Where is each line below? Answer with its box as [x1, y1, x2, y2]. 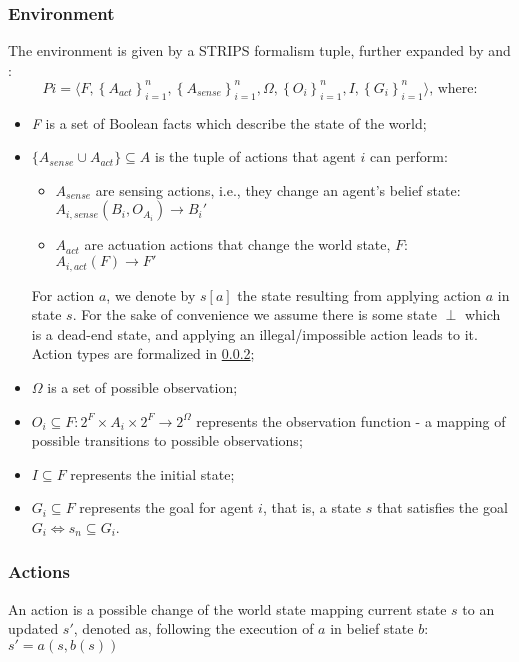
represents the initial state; [70, 463, 235, 484]
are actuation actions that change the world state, [84, 234, 391, 255]
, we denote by [106, 284, 196, 305]
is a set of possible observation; [47, 376, 238, 397]
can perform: [369, 146, 448, 167]
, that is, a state [262, 497, 362, 518]
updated [8, 618, 59, 639]
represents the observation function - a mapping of [196, 410, 506, 431]
